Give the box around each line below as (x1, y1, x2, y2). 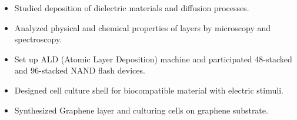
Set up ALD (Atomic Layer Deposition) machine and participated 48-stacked (14, 52, 292, 65)
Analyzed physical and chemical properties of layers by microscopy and (14, 21, 271, 34)
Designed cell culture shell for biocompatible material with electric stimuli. (14, 84, 283, 96)
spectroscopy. (14, 33, 62, 45)
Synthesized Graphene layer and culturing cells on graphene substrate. (14, 104, 268, 116)
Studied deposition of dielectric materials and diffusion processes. (14, 2, 249, 14)
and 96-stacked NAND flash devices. (14, 64, 145, 76)
